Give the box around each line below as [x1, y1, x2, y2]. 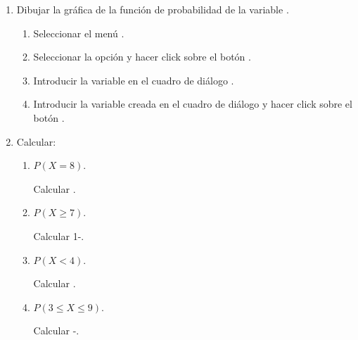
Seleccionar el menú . [33, 25, 124, 40]
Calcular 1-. [33, 228, 84, 243]
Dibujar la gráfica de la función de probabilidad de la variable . [16, 2, 289, 16]
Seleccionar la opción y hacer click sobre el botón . [33, 49, 251, 64]
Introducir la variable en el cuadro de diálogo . [33, 73, 234, 87]
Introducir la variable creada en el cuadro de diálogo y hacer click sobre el [33, 96, 352, 111]
